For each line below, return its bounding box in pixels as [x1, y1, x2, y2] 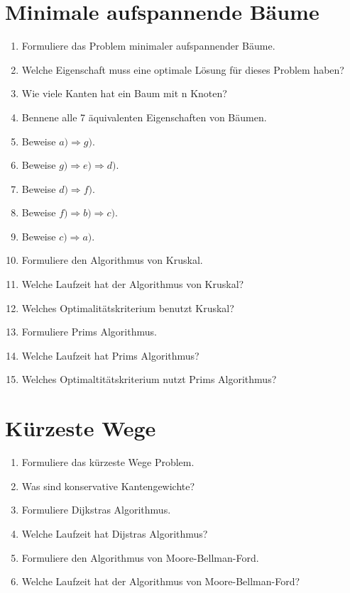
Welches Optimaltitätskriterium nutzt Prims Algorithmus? [21, 372, 277, 387]
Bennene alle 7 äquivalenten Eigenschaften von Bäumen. [21, 109, 267, 124]
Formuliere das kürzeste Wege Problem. [21, 455, 195, 470]
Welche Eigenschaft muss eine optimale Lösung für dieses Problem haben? [21, 62, 344, 77]
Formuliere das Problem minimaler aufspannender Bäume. [21, 38, 275, 53]
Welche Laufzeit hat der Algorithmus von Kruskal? [21, 277, 244, 292]
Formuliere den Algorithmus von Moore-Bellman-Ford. [21, 550, 259, 565]
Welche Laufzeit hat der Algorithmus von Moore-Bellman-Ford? [21, 574, 300, 589]
